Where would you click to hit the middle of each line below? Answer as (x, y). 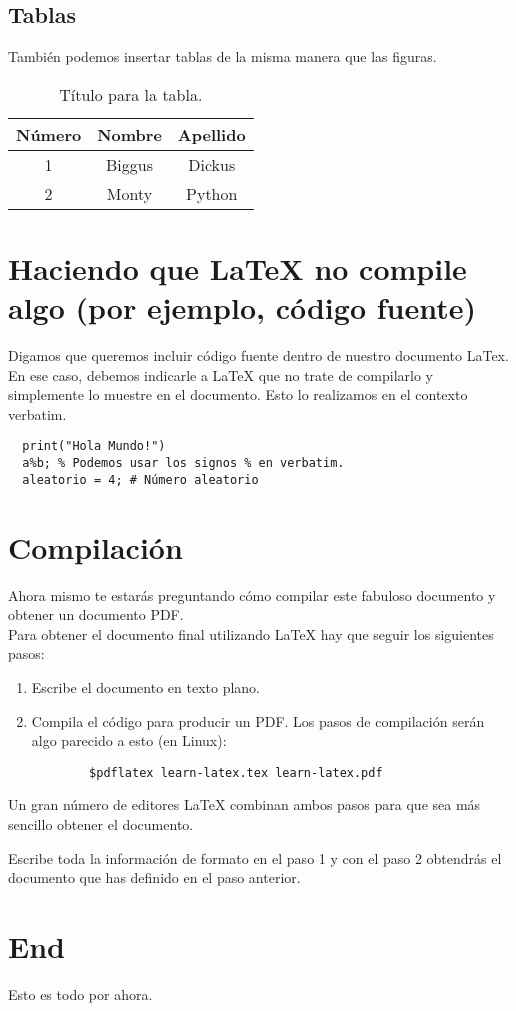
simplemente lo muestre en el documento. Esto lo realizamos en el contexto (238, 394)
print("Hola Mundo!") (94, 446)
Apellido (211, 134)
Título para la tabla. (131, 94)
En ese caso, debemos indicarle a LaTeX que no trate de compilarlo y (220, 374)
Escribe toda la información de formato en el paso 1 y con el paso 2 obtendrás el (255, 857)
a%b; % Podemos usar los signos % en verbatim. (183, 463)
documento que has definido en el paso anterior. (154, 877)
